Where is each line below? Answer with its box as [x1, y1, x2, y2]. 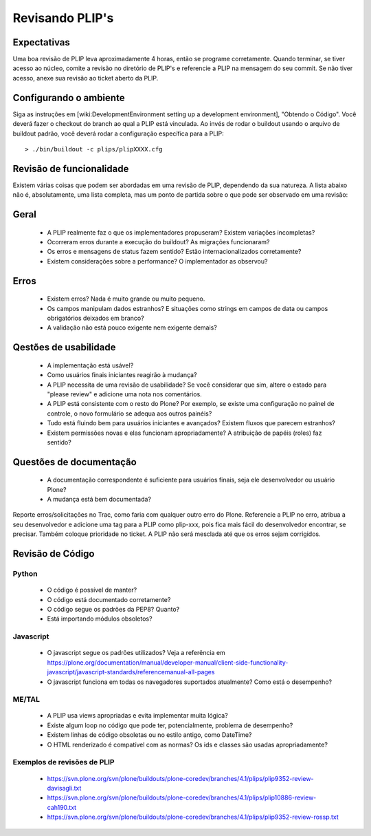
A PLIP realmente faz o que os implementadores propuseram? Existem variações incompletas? [47, 228, 315, 237]
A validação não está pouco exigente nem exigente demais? [47, 323, 218, 332]
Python [12, 569, 38, 579]
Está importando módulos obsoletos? [47, 614, 153, 623]
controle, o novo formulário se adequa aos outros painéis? [47, 409, 212, 418]
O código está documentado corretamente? [47, 595, 171, 603]
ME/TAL [12, 695, 41, 705]
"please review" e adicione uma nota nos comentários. [47, 389, 202, 398]
